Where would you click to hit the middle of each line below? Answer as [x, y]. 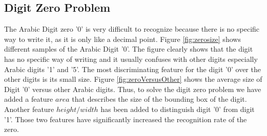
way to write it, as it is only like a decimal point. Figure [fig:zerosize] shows [122, 39]
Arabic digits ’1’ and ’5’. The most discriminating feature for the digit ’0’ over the [132, 69]
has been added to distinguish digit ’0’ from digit [178, 109]
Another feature [29, 109]
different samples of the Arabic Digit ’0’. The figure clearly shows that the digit [129, 49]
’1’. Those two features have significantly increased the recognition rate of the [126, 119]
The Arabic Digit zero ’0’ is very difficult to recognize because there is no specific [132, 29]
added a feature [29, 99]
